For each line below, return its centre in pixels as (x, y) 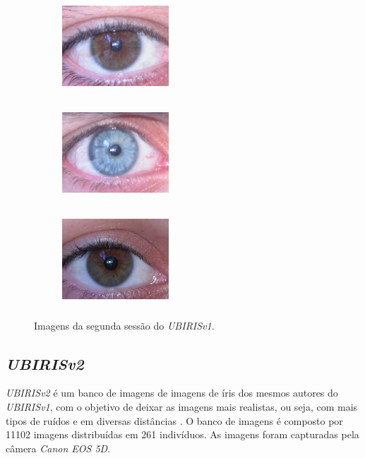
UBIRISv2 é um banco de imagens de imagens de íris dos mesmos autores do (172, 393)
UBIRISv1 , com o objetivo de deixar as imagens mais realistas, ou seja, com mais (182, 407)
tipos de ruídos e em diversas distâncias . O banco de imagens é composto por (174, 420)
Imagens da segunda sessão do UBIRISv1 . (124, 325)
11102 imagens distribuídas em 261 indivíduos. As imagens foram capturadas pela (182, 434)
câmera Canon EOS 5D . (58, 448)
